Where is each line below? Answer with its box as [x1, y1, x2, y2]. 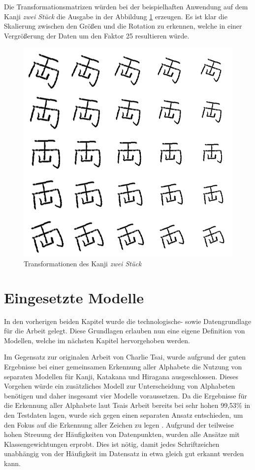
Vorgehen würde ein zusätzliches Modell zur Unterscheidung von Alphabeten [4, 381, 235, 391]
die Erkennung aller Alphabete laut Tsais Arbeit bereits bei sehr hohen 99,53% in [4, 400, 251, 410]
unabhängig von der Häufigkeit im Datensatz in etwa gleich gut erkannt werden [4, 448, 244, 459]
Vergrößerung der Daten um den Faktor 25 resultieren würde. [4, 30, 190, 40]
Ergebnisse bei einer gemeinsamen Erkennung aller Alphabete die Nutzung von [4, 362, 242, 372]
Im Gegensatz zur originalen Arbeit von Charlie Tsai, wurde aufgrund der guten [4, 352, 246, 362]
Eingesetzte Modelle [4, 287, 144, 307]
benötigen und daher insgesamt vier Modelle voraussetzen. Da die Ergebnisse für [4, 390, 247, 400]
